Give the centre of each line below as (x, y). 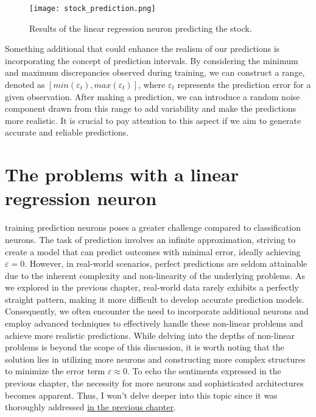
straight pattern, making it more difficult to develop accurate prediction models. (155, 299)
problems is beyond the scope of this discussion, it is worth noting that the (145, 347)
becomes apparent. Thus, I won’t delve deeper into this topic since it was (141, 395)
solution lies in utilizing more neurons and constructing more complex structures (155, 359)
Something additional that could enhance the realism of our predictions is (142, 49)
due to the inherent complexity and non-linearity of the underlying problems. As (155, 275)
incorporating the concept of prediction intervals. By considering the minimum (152, 60)
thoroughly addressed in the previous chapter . (90, 407)
